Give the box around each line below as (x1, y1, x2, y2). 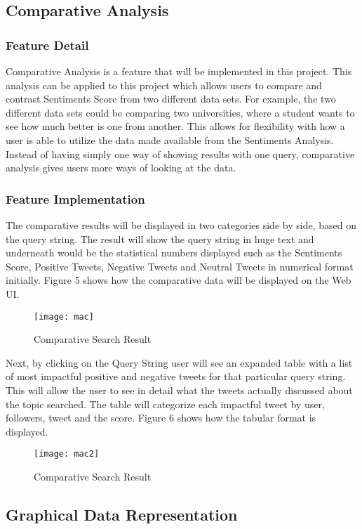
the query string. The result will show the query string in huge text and (6, 231, 314, 246)
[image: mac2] (34, 449, 100, 459)
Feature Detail (6, 36, 89, 53)
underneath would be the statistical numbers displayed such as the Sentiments (6, 245, 342, 260)
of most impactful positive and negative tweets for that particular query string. (6, 369, 346, 384)
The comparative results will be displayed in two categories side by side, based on (6, 217, 356, 232)
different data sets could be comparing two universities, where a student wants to (6, 105, 355, 119)
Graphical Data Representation (6, 503, 238, 525)
